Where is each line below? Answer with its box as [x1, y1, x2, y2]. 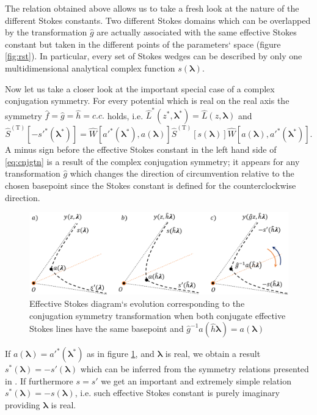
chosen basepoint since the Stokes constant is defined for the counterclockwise [5, 178, 296, 191]
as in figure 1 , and [87, 347, 155, 360]
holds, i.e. [107, 109, 144, 122]
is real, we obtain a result [165, 347, 261, 360]
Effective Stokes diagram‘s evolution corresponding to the [29, 297, 245, 310]
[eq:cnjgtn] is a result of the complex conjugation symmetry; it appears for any [5, 155, 300, 167]
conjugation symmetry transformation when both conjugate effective [29, 309, 286, 321]
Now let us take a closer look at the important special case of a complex [5, 82, 275, 95]
